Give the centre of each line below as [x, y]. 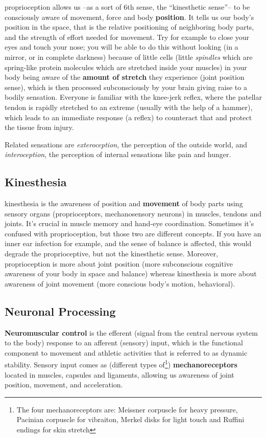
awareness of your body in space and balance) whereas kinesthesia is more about [131, 273]
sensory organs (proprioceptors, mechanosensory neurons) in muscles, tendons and [133, 213]
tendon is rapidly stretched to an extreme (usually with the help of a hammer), [129, 107]
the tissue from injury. [39, 127]
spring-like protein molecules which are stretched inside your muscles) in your [126, 67]
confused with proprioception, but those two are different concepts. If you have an [133, 233]
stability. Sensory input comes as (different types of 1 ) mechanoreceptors [121, 364]
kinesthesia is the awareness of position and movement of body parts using [124, 203]
